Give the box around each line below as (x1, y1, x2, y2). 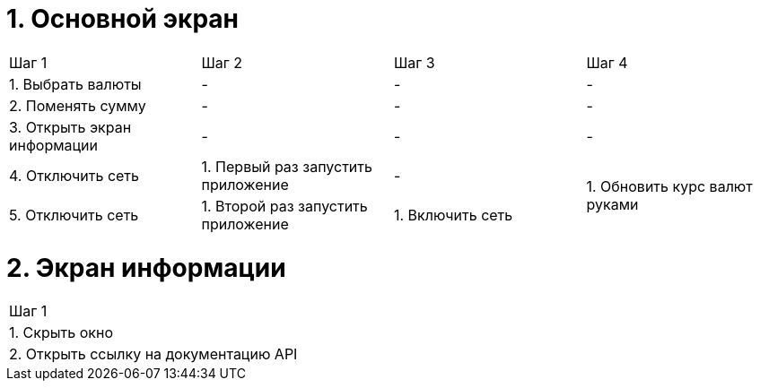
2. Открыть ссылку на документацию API (9, 345, 298, 364)
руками (586, 194, 639, 213)
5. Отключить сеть (9, 205, 139, 224)
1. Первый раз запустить (201, 157, 372, 176)
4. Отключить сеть (9, 166, 139, 185)
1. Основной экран (6, 4, 239, 34)
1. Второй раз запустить (201, 196, 368, 215)
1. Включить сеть (394, 205, 513, 224)
